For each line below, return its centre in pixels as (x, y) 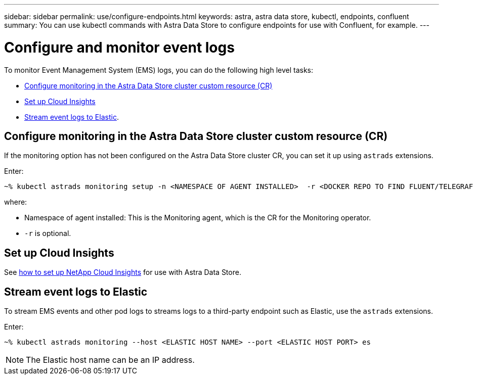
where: (16, 202)
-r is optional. (48, 233)
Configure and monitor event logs (119, 47)
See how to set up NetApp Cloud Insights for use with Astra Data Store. (123, 272)
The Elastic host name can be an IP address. (110, 360)
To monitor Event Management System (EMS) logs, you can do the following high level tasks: (159, 70)
